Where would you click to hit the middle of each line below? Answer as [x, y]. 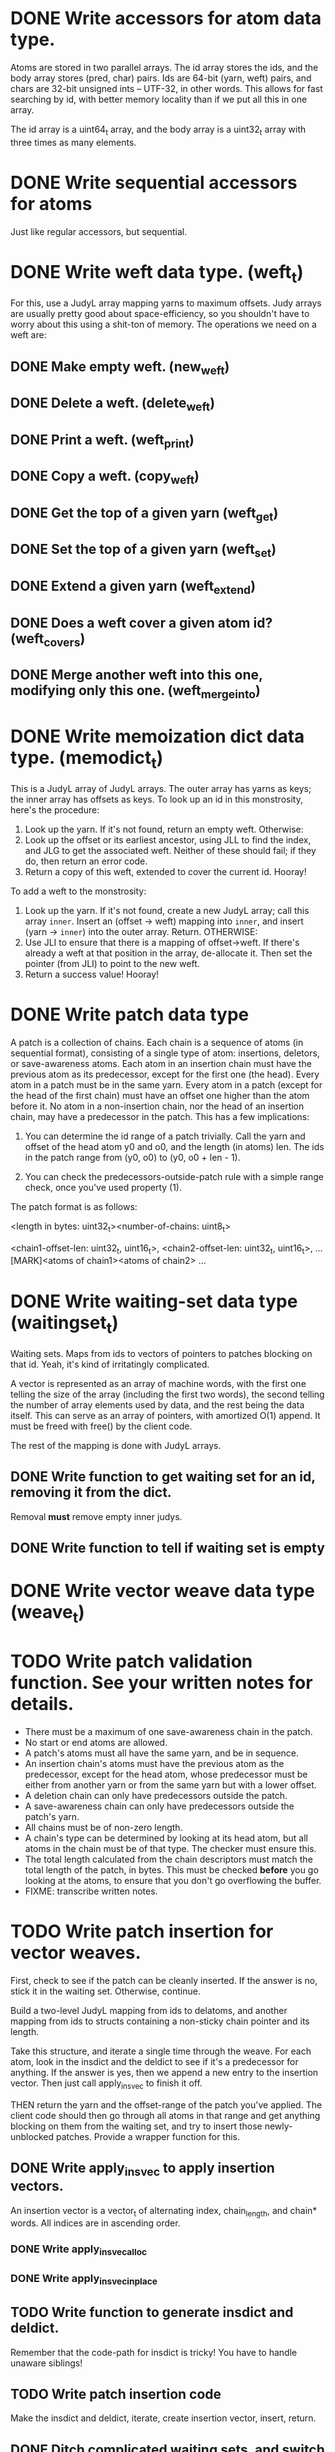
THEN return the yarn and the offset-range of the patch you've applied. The [166, 2104]
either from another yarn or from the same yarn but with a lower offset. [170, 1784]
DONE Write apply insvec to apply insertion [142, 2169]
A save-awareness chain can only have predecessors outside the [159, 1806]
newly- [278, 2126]
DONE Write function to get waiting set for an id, [163, 1477]
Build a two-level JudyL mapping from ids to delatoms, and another [149, 2010]
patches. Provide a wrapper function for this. [148, 2136]
